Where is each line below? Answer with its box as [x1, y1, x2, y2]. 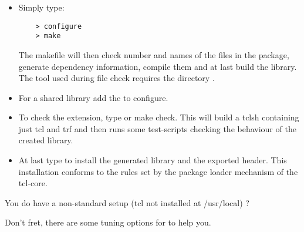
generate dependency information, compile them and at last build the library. [18, 60, 297, 72]
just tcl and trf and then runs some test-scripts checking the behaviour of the [18, 122, 296, 135]
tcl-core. [18, 177, 48, 189]
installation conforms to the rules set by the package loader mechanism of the [18, 165, 298, 177]
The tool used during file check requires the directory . [18, 72, 215, 84]
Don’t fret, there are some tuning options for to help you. [5, 216, 211, 228]
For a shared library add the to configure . [18, 91, 168, 103]
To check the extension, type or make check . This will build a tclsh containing [18, 111, 299, 123]
